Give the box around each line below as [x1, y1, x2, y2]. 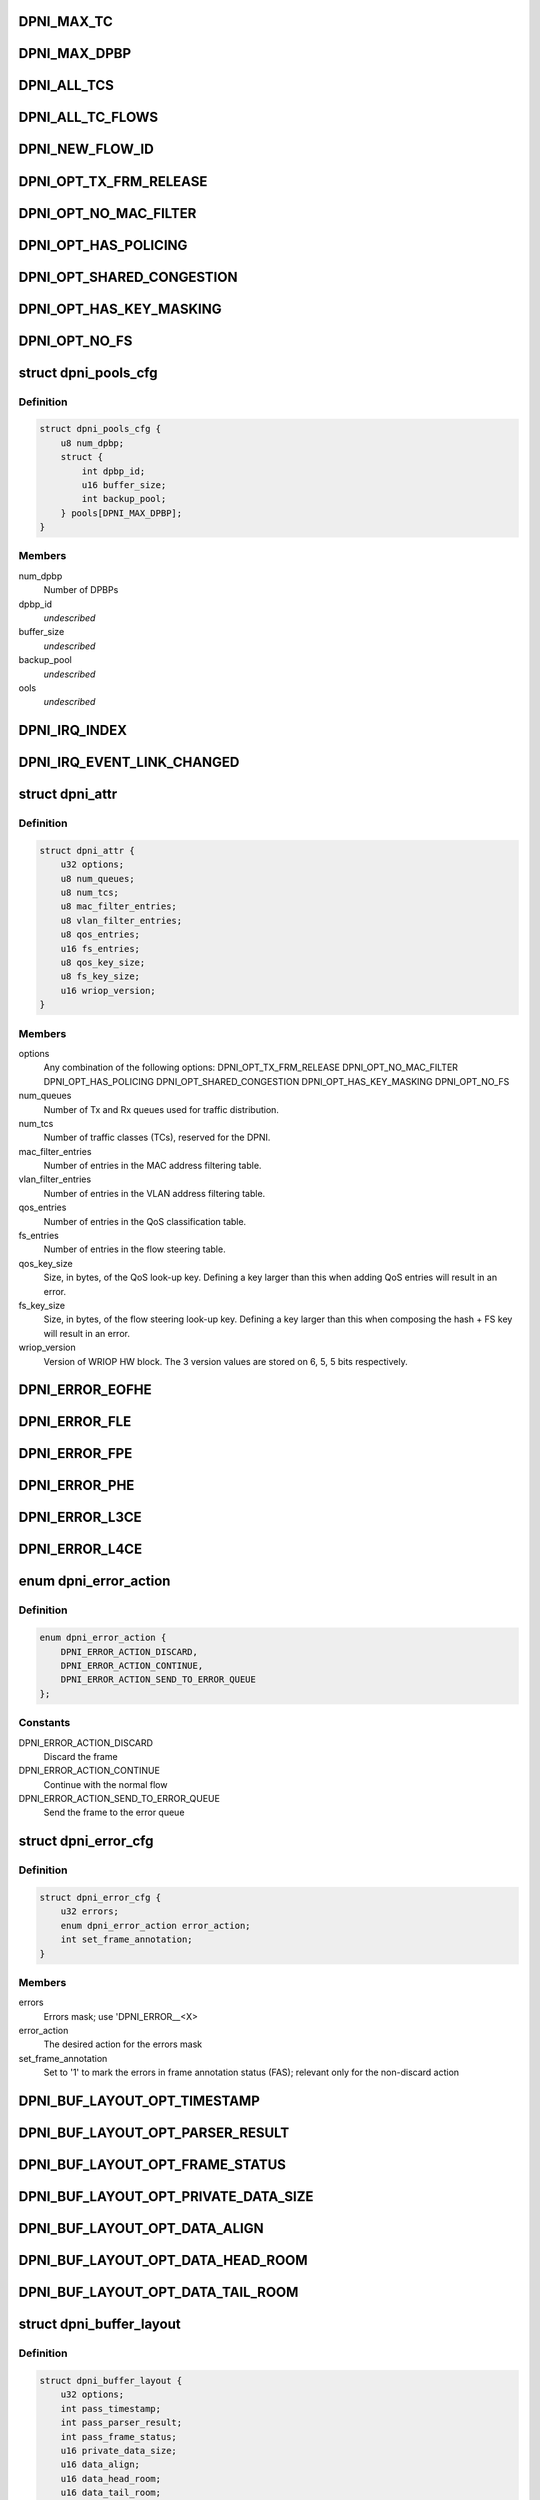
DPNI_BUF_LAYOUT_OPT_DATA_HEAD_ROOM [18, 2252, 309, 2269]
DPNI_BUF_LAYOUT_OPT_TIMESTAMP [18, 2093, 260, 2110]
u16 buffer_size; [81, 479, 167, 490]
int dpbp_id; [81, 465, 146, 477]
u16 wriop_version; [60, 985, 157, 996]
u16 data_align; [60, 2459, 140, 2470]
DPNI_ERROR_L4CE [18, 1541, 143, 1558]
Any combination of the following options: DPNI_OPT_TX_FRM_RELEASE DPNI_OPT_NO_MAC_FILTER [43, 1061, 459, 1074]
